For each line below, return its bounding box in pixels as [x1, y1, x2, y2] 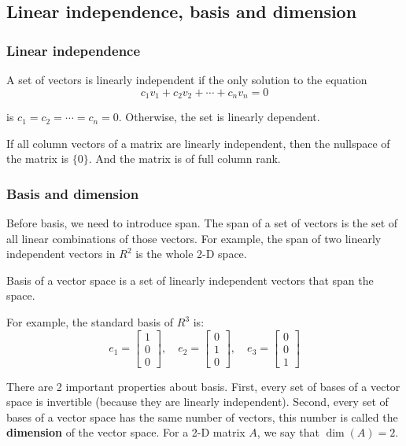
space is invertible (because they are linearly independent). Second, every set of [6, 393, 389, 410]
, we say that [257, 424, 319, 440]
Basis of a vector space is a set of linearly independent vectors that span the [6, 271, 374, 288]
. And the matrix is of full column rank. [88, 150, 281, 167]
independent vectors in [6, 245, 116, 262]
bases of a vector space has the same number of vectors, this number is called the [6, 408, 398, 425]
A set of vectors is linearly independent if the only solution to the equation [6, 72, 367, 87]
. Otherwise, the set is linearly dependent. [118, 109, 320, 125]
